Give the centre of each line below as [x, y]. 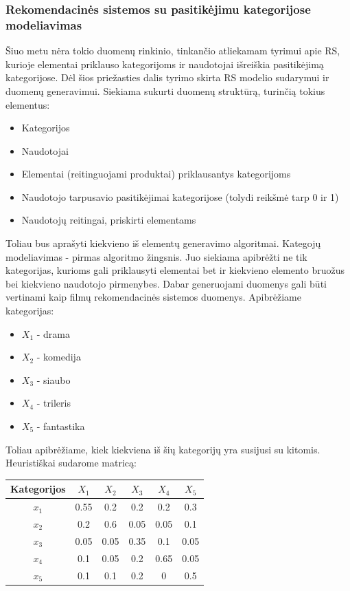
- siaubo [54, 379]
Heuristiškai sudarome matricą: [71, 463]
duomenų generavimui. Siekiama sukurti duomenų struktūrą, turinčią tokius [165, 90]
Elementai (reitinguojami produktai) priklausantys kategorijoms [156, 174]
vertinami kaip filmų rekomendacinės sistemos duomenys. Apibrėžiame [153, 297]
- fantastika [61, 426]
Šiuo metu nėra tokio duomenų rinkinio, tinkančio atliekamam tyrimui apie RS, [173, 51]
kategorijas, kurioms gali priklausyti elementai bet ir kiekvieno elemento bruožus [175, 270]
